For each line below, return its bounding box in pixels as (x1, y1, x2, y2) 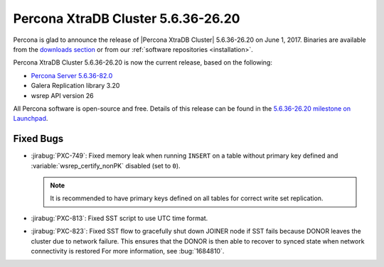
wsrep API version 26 (31, 91, 94, 99)
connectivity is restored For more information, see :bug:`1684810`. (31, 246, 225, 255)
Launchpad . (13, 114, 48, 123)
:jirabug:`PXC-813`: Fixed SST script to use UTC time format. (31, 214, 208, 222)
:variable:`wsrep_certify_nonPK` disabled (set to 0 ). (31, 161, 181, 170)
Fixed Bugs (13, 133, 64, 145)
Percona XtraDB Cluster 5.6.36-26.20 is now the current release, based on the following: (13, 58, 273, 67)
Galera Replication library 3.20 (31, 82, 120, 90)
